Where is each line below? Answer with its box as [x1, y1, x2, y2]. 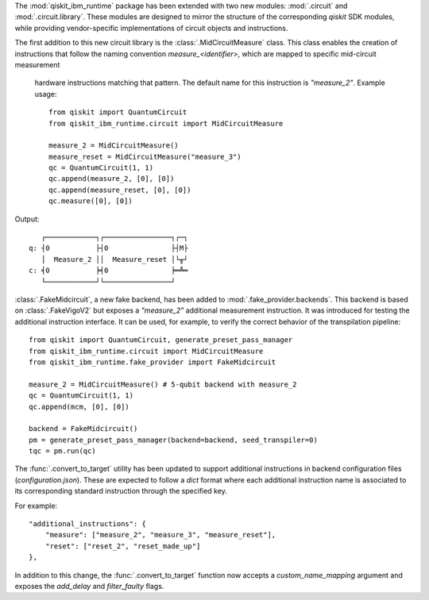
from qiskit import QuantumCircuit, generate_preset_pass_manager [29, 336, 293, 344]
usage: [34, 89, 57, 98]
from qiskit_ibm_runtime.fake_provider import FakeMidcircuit [29, 357, 276, 367]
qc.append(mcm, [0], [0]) [29, 402, 130, 411]
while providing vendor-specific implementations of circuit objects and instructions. [14, 23, 288, 33]
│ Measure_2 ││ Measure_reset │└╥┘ [41, 255, 188, 263]
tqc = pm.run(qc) [29, 447, 96, 456]
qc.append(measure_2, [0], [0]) [48, 175, 175, 183]
